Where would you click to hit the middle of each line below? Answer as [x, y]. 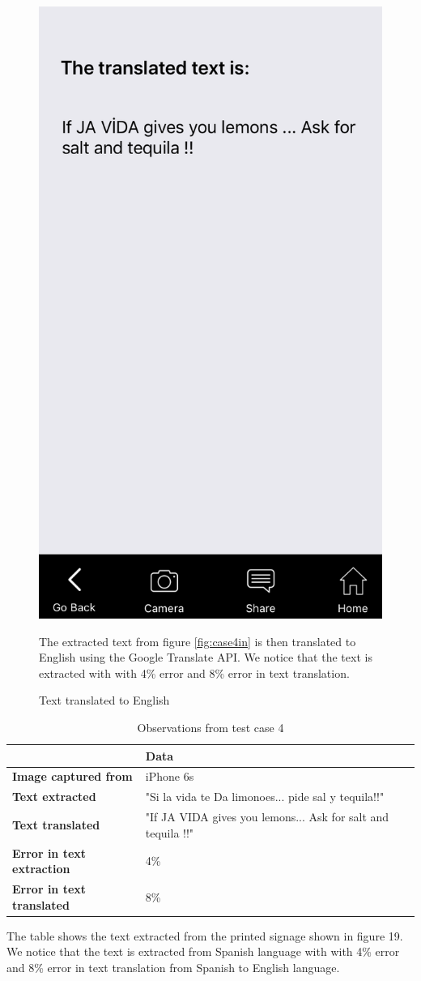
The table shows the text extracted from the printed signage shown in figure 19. [205, 935]
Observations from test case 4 [210, 728]
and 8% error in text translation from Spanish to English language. [173, 967]
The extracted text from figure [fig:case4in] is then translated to [198, 641]
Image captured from [72, 776]
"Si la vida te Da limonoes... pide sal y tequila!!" [265, 797]
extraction [41, 869]
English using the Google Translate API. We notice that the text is [206, 657]
